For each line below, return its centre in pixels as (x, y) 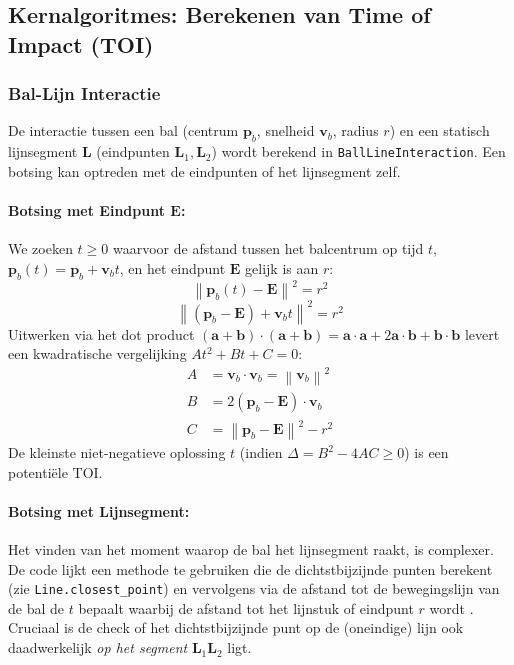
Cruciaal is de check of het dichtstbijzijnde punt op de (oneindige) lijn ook (236, 627)
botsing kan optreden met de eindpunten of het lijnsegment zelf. (204, 170)
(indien (261, 452)
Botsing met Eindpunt (86, 210)
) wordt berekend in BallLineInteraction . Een (358, 151)
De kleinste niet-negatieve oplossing (117, 452)
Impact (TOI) (81, 43)
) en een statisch (439, 130)
